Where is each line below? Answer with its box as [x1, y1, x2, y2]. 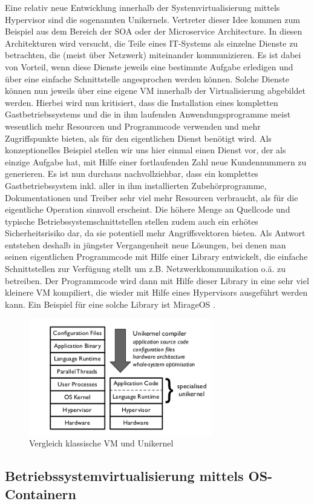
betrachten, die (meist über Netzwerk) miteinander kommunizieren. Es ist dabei [5, 48, 301, 61]
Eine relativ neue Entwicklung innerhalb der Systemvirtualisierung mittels [5, 1, 280, 13]
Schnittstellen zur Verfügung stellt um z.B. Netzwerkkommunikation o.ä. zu [5, 262, 286, 275]
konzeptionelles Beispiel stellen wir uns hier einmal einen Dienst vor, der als [5, 144, 286, 156]
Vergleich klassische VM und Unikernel [29, 437, 174, 449]
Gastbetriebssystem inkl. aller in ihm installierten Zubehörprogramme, [5, 179, 267, 191]
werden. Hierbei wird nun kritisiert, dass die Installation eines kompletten [5, 96, 278, 108]
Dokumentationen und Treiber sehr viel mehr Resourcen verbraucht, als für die [5, 191, 298, 204]
